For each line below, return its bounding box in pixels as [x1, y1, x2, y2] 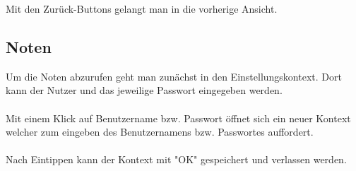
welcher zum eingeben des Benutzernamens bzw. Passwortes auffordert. [6, 124, 314, 139]
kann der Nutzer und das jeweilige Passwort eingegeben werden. [6, 83, 283, 98]
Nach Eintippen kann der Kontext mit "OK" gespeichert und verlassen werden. [6, 152, 347, 167]
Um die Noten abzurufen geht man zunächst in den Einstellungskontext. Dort [6, 69, 342, 83]
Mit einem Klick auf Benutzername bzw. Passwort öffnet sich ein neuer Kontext [6, 110, 351, 125]
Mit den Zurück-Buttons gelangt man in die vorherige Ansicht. [6, 1, 278, 16]
